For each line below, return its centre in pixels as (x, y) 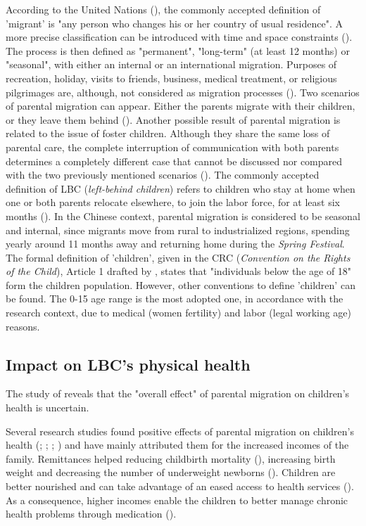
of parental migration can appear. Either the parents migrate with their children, (181, 106)
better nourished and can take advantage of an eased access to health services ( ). (180, 486)
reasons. (23, 326)
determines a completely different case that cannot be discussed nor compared (174, 161)
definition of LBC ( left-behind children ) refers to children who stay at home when (181, 188)
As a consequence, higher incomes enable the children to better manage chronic (177, 500)
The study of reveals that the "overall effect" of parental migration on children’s (178, 393)
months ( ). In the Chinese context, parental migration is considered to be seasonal (183, 216)
